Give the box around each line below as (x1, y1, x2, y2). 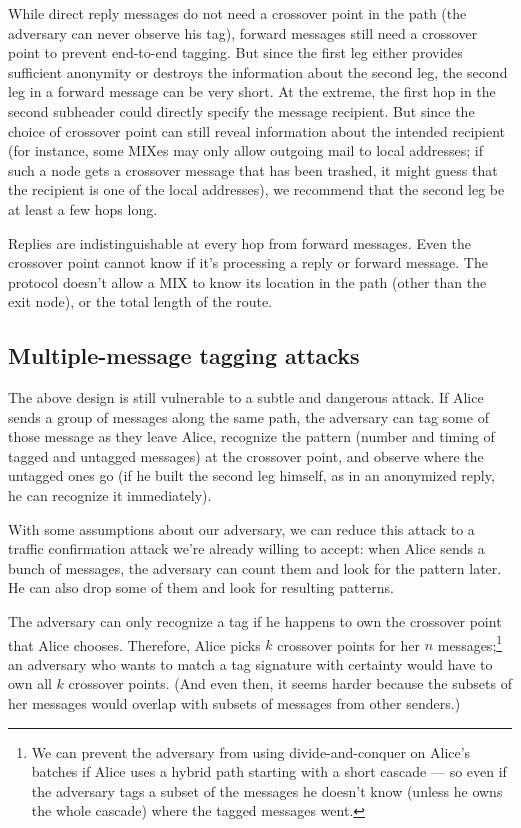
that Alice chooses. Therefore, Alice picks (8, 634, 261, 655)
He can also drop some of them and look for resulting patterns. (8, 577, 394, 598)
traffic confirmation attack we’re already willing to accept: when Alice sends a (8, 538, 485, 559)
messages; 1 (437, 631, 503, 655)
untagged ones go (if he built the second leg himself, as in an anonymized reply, (8, 465, 495, 486)
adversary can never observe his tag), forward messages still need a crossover (8, 22, 478, 43)
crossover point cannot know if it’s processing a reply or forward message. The (8, 252, 488, 273)
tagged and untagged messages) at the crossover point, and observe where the (8, 445, 484, 466)
